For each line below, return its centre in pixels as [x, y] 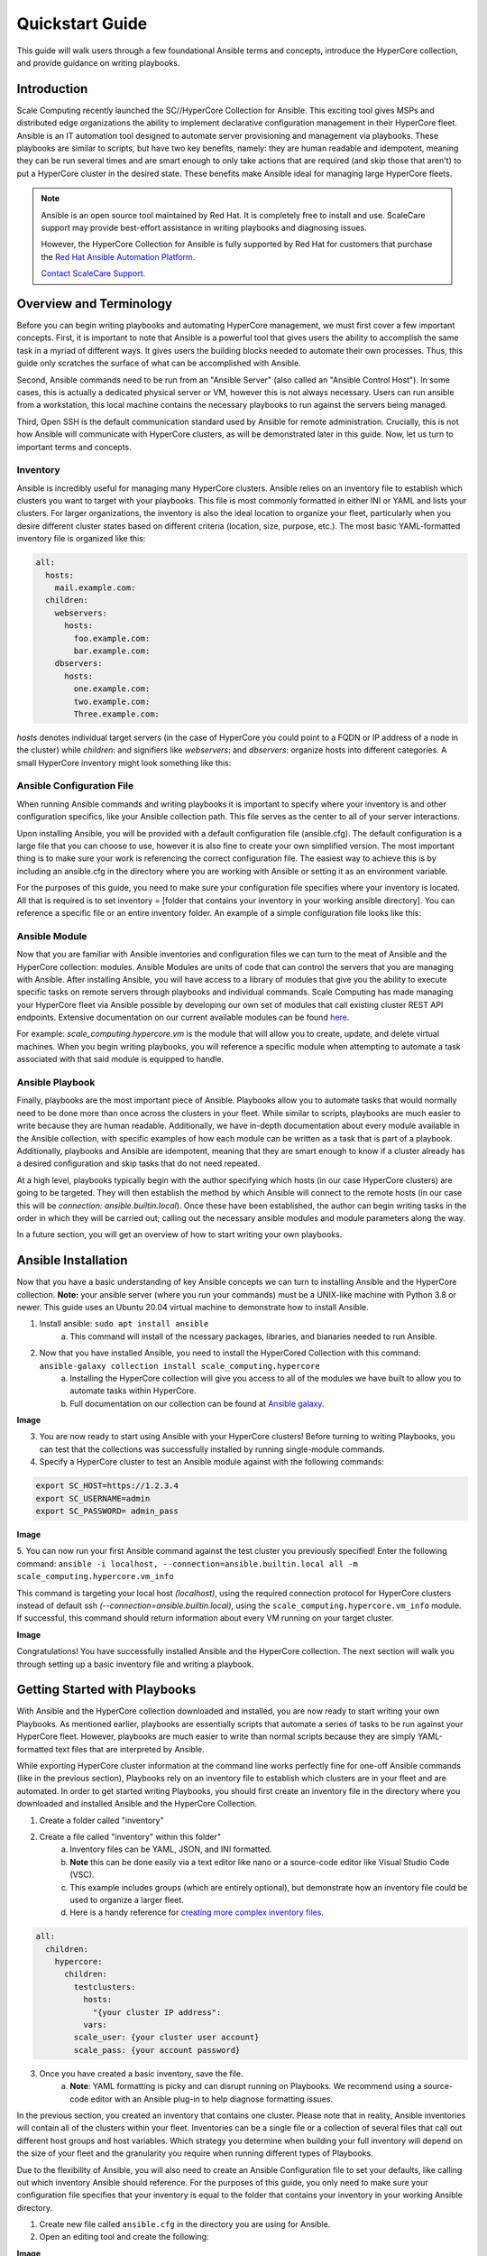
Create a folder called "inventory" [101, 1820]
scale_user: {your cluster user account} [166, 2038]
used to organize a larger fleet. [127, 1900]
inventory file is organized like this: [81, 539]
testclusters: [105, 1987]
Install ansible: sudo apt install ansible [124, 1324]
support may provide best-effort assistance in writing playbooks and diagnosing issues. [204, 227]
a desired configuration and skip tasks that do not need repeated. [138, 1163]
